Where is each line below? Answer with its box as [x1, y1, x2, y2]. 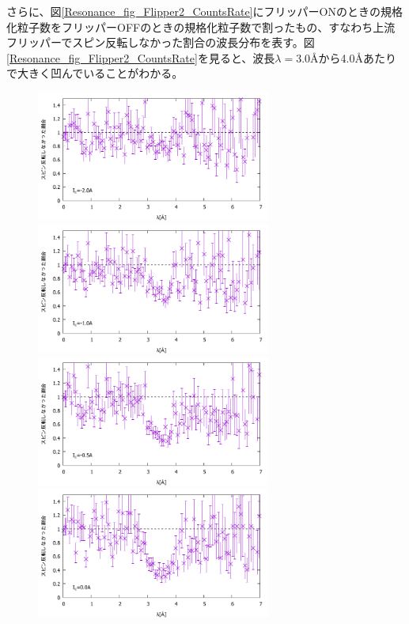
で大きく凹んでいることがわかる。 [6, 65, 184, 81]
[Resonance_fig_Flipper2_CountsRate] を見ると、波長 [6, 49, 275, 66]
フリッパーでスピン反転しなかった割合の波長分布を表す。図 [6, 34, 315, 51]
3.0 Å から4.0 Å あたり [296, 49, 396, 66]
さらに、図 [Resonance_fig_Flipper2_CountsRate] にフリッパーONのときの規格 [6, 3, 403, 19]
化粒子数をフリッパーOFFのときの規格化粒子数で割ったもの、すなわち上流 [6, 18, 396, 35]
